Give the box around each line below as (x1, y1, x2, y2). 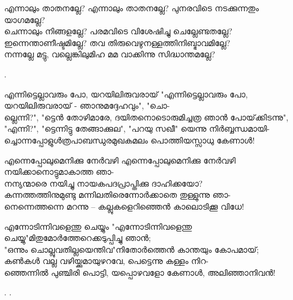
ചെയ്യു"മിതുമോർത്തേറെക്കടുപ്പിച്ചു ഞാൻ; (4, 231, 151, 244)
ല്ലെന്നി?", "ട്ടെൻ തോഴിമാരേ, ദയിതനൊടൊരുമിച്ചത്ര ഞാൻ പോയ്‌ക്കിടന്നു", (4, 110, 289, 123)
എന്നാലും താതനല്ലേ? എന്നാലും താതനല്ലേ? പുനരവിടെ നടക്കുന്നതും (4, 2, 259, 14)
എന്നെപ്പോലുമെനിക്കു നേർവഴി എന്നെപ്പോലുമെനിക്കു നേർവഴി (4, 154, 236, 166)
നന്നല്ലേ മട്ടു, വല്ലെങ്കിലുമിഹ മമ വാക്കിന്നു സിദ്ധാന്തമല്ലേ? (4, 48, 216, 60)
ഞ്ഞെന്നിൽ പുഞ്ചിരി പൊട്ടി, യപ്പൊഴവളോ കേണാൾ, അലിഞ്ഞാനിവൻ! (4, 266, 276, 278)
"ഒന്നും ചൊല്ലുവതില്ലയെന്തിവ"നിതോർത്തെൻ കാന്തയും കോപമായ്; (4, 243, 259, 255)
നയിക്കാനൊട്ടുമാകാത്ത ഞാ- (4, 165, 114, 178)
